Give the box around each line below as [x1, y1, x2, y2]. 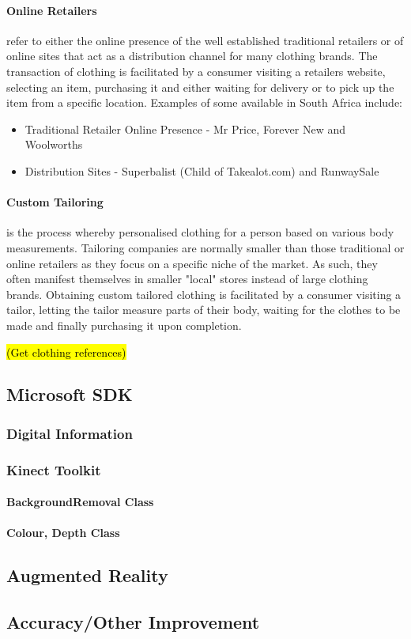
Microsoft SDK [6, 382, 133, 406]
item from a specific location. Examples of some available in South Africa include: [6, 94, 403, 111]
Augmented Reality [6, 563, 168, 588]
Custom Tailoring [6, 194, 104, 210]
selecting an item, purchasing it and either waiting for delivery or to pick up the [6, 78, 394, 95]
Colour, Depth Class [6, 524, 120, 541]
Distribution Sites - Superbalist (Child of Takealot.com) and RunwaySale [25, 162, 379, 179]
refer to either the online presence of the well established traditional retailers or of [6, 32, 404, 48]
